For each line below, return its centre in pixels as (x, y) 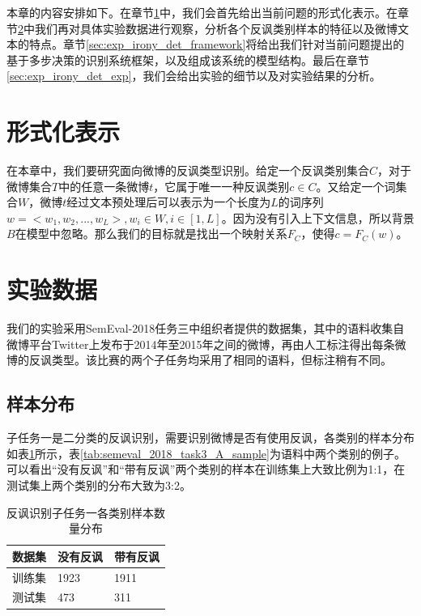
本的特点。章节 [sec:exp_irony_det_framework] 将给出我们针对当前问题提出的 (206, 44)
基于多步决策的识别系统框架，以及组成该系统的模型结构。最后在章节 (188, 59)
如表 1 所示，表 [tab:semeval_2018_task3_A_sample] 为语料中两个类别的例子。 (206, 453)
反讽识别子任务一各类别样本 (80, 512)
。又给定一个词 (356, 186)
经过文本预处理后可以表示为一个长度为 (169, 202)
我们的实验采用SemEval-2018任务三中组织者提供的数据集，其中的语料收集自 (206, 328)
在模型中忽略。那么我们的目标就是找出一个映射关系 (151, 234)
